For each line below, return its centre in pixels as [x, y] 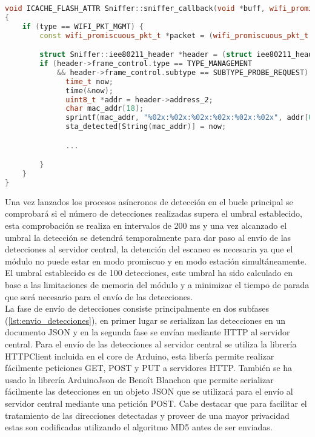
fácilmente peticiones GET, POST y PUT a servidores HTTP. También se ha [149, 368]
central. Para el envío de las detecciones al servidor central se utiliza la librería [151, 343]
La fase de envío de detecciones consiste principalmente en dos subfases [137, 308]
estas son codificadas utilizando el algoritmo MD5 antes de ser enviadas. [139, 427]
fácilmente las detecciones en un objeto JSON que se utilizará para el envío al [149, 391]
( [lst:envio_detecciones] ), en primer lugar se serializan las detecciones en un [145, 320]
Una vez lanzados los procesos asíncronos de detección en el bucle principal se [149, 201]
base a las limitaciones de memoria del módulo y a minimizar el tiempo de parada [157, 284]
